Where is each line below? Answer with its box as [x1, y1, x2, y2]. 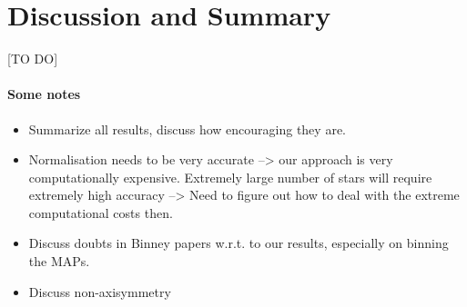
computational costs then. [28, 203, 173, 222]
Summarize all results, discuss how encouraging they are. [28, 119, 346, 138]
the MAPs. [28, 252, 90, 271]
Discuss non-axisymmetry [28, 282, 171, 301]
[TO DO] [7, 49, 58, 68]
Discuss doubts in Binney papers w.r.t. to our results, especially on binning [28, 233, 449, 253]
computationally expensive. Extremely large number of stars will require [28, 167, 432, 186]
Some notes [7, 84, 81, 104]
